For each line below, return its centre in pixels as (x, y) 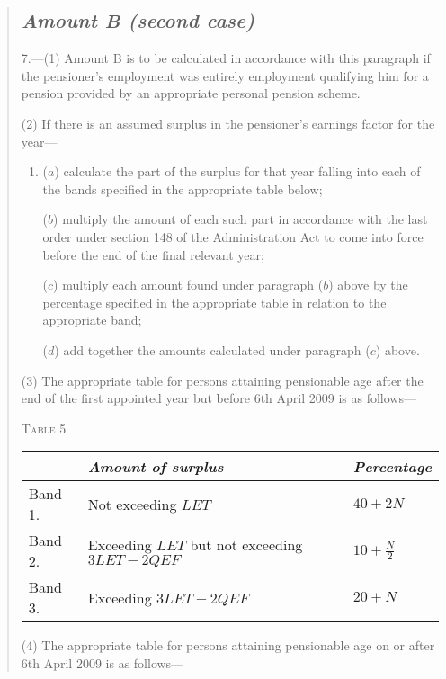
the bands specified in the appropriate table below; (183, 188)
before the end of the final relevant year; (153, 254)
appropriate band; (92, 320)
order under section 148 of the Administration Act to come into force (233, 236)
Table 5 (44, 428)
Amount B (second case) (138, 20)
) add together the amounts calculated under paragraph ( (212, 349)
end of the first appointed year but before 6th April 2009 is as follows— (219, 398)
